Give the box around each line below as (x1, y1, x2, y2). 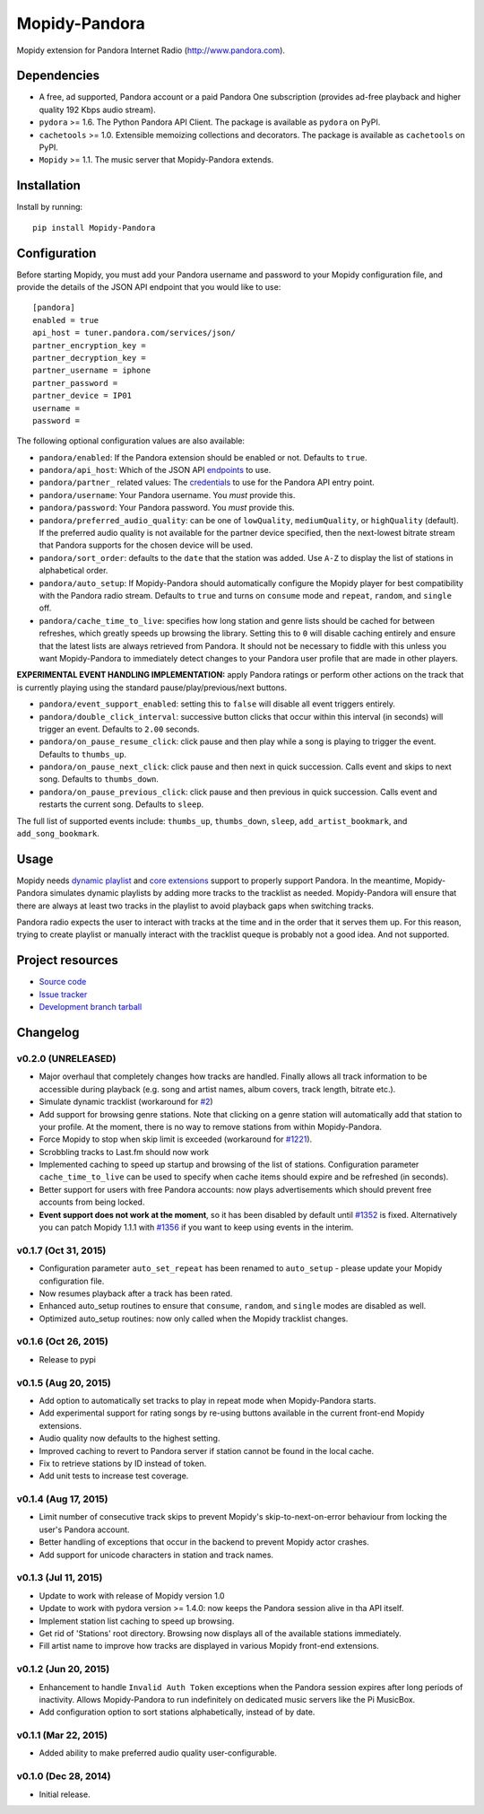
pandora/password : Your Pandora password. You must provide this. (39, 503, 295, 513)
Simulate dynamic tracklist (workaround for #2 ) (39, 1096, 214, 1108)
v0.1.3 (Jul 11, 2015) (16, 1572, 103, 1584)
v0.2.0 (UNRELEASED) (16, 1052, 117, 1065)
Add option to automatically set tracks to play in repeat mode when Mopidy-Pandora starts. (39, 1396, 376, 1406)
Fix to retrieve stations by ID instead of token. (39, 1458, 207, 1468)
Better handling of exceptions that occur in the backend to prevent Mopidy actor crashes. (39, 1537, 369, 1547)
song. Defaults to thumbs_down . (39, 774, 159, 784)
